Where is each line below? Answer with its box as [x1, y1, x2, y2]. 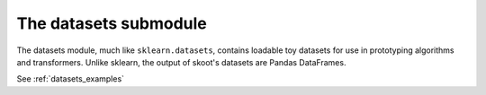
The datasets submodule [16, 13, 207, 33]
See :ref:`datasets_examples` [16, 73, 125, 84]
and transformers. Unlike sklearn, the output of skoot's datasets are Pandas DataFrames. [16, 56, 346, 67]
